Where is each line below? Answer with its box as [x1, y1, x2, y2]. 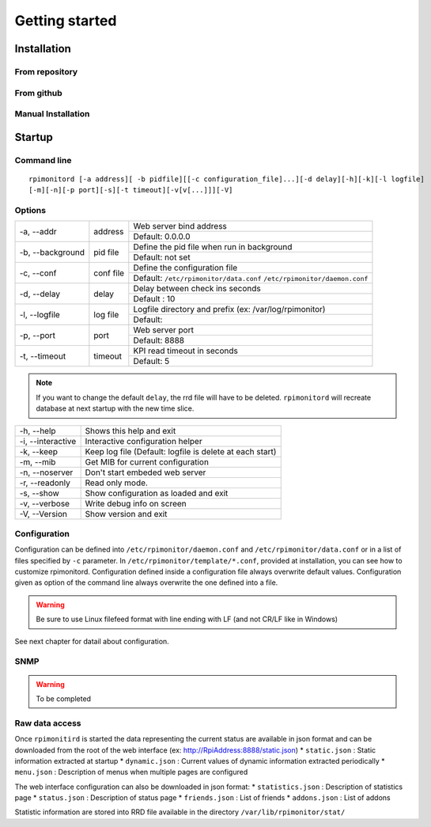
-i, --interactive [19, 435, 77, 446]
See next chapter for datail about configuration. [14, 636, 169, 646]
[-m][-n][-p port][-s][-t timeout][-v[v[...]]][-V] [28, 186, 233, 195]
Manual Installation [14, 108, 90, 119]
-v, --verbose [19, 498, 70, 509]
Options [14, 204, 47, 215]
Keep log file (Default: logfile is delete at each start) [85, 446, 277, 457]
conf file [93, 267, 125, 279]
